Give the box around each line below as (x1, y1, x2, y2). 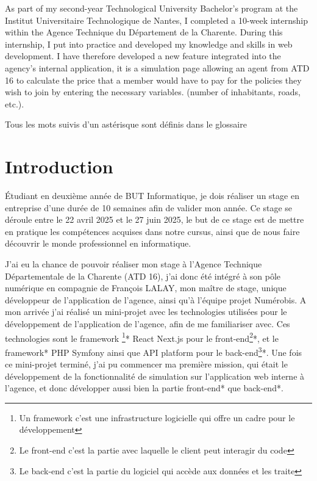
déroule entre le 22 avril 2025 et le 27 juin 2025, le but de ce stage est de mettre (5, 213, 304, 226)
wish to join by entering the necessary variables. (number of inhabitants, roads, (5, 85, 301, 98)
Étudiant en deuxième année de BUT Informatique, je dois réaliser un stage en (5, 189, 299, 202)
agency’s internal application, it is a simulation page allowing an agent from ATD (5, 61, 310, 74)
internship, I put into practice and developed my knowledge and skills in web (5, 37, 293, 50)
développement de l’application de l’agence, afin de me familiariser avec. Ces (5, 317, 290, 330)
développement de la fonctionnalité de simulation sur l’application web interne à (5, 369, 305, 382)
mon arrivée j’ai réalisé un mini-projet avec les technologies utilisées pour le (5, 305, 287, 318)
